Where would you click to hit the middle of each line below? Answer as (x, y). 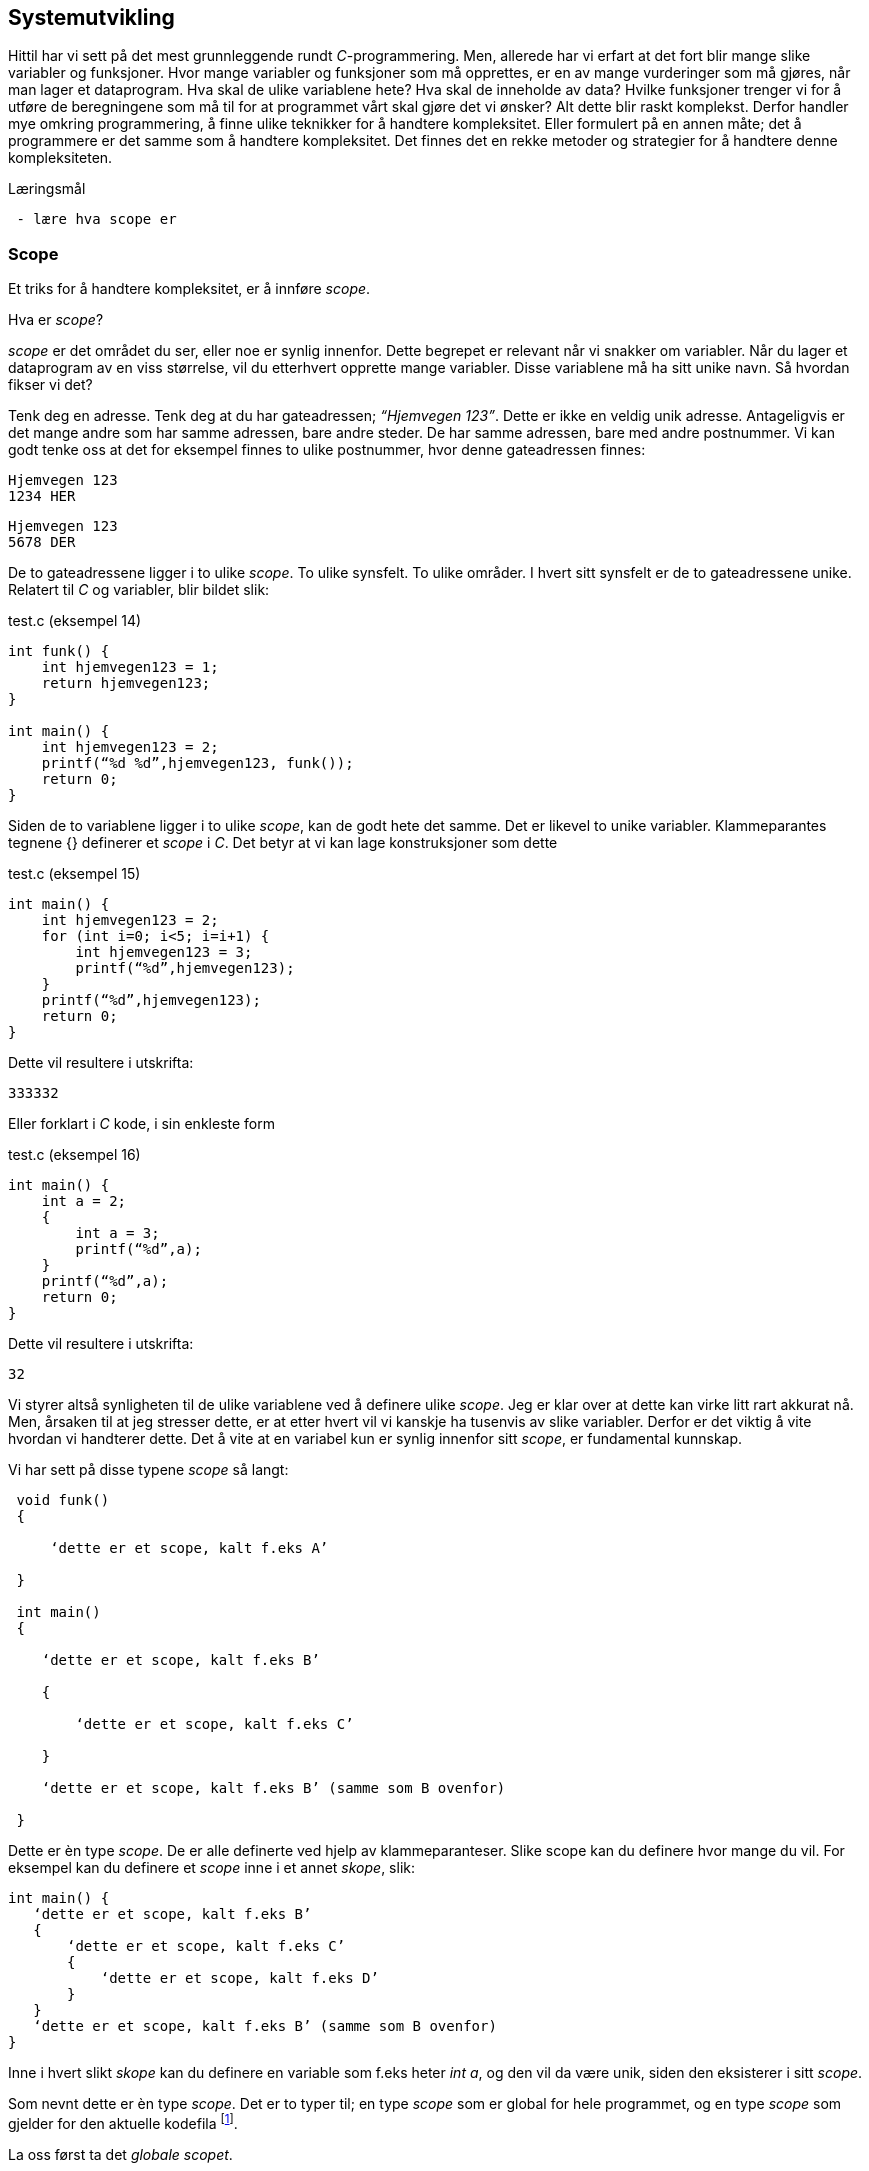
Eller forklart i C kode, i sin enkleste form (141, 1124)
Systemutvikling (91, 17)
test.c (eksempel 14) (75, 621)
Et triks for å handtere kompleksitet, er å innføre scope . (189, 289)
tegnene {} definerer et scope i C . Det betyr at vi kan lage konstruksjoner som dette (283, 843)
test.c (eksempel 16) (74, 1155)
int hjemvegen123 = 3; (164, 952)
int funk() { (59, 651)
